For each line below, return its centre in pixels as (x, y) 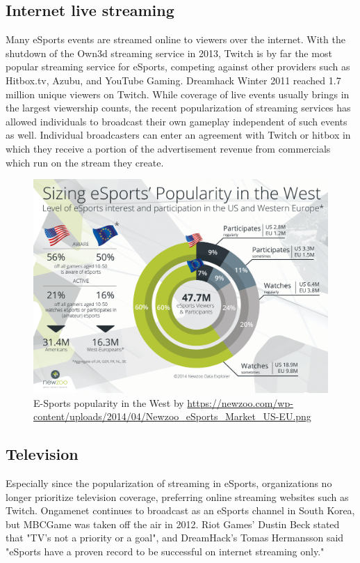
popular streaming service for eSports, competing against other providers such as (178, 67)
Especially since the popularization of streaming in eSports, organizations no (169, 483)
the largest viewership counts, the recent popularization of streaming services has (178, 108)
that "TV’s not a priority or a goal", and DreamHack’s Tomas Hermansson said (175, 538)
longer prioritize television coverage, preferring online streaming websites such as (177, 496)
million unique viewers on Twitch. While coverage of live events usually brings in (178, 94)
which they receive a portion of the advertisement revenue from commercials (168, 148)
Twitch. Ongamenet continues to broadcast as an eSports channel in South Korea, (180, 510)
